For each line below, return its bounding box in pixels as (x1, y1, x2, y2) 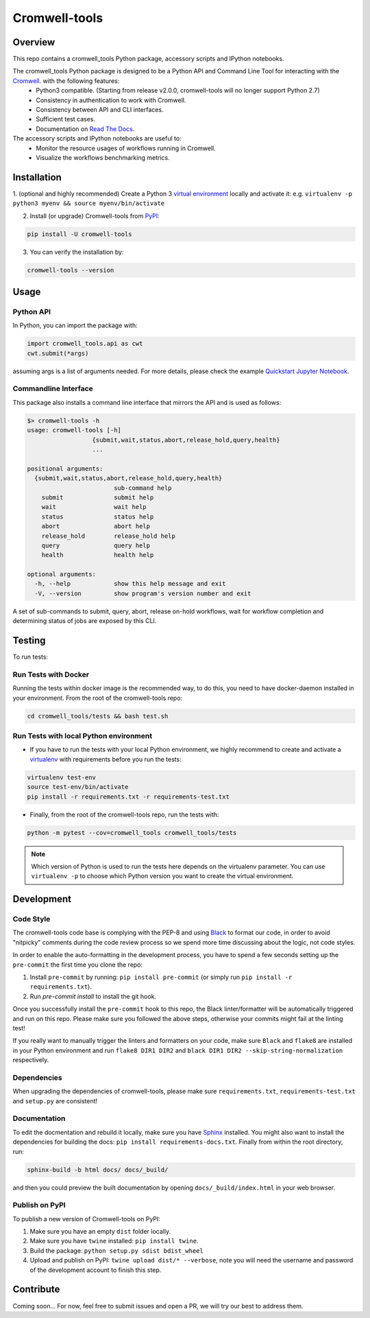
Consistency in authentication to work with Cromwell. (36, 96, 186, 104)
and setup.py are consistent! (12, 1096, 98, 1105)
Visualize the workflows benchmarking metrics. (36, 153, 171, 161)
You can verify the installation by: (29, 248, 124, 256)
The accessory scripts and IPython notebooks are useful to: (12, 134, 182, 143)
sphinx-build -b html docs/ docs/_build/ (27, 1166, 169, 1173)
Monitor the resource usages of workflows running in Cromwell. (36, 144, 216, 152)
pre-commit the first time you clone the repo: (12, 961, 143, 969)
